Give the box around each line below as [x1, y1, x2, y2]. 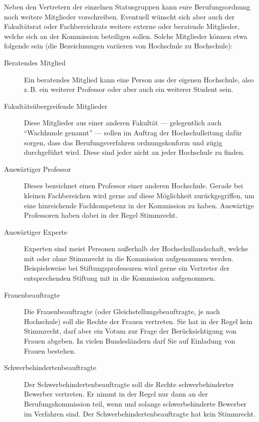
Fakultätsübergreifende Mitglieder [4, 100, 108, 111]
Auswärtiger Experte [4, 226, 67, 237]
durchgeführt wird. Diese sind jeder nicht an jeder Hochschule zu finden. [24, 147, 245, 157]
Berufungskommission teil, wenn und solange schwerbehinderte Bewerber [24, 399, 247, 409]
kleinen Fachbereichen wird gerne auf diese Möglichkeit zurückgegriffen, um [24, 190, 255, 200]
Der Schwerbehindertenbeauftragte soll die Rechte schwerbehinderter [24, 379, 234, 389]
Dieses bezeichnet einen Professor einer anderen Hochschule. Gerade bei [24, 180, 243, 191]
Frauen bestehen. [24, 345, 76, 356]
